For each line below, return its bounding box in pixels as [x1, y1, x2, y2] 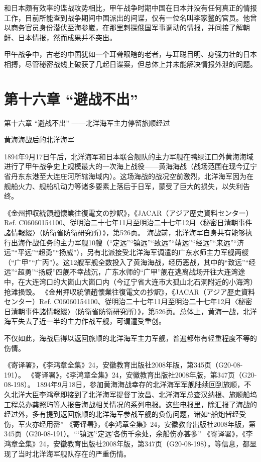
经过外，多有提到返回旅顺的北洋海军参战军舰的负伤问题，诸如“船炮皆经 [4, 409, 239, 419]
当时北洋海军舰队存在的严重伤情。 [18, 448, 130, 458]
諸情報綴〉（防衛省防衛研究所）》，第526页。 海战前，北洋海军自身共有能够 [4, 227, 245, 238]
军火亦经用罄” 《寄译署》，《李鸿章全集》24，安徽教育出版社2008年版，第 [18, 418, 256, 429]
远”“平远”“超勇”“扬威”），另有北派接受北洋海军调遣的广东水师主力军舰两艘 [4, 247, 249, 257]
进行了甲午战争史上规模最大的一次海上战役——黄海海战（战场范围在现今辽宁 [4, 161, 257, 171]
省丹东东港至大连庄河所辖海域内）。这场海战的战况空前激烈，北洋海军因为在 [4, 171, 253, 181]
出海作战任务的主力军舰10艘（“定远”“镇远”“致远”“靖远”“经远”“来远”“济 [11, 237, 244, 247]
